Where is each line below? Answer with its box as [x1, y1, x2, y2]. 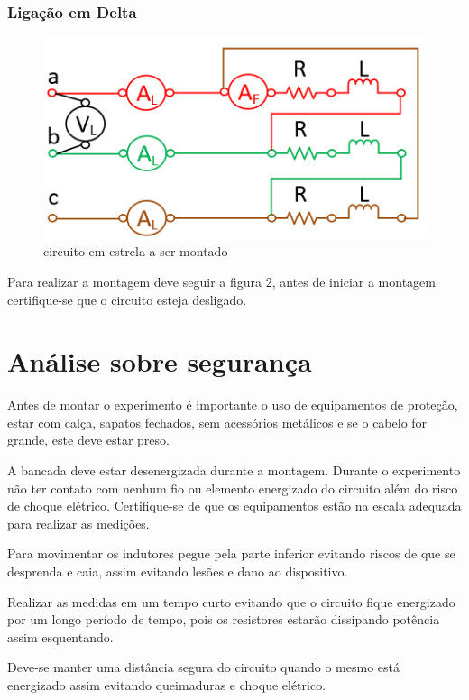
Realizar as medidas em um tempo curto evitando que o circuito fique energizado [7, 592, 455, 611]
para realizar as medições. [7, 513, 150, 532]
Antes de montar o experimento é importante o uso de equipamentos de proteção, [7, 395, 458, 414]
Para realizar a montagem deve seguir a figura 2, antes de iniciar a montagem [7, 272, 436, 290]
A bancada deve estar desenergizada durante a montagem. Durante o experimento [7, 461, 461, 479]
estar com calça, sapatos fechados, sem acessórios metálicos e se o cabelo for [7, 412, 428, 431]
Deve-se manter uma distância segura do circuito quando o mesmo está [7, 658, 400, 677]
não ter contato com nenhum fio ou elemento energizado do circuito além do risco [7, 478, 458, 497]
